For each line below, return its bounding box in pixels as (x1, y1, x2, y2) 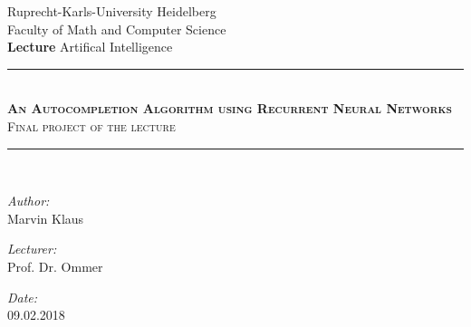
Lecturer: (7, 239, 57, 258)
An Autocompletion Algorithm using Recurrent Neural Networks (7, 99, 452, 118)
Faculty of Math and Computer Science (7, 19, 226, 38)
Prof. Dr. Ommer (7, 256, 103, 275)
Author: (7, 191, 50, 210)
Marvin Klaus (7, 208, 84, 227)
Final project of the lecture (7, 116, 176, 135)
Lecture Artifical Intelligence (7, 37, 173, 56)
